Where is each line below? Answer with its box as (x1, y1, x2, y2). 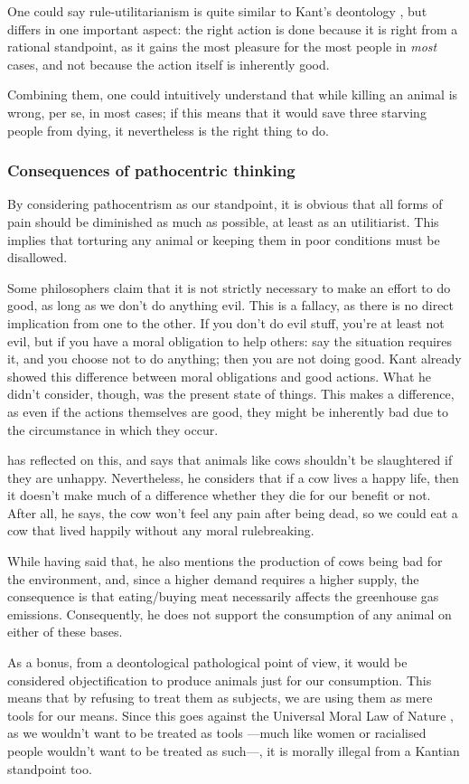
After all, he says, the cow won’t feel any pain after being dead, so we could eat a (7, 503, 458, 522)
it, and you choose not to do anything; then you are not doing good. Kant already (7, 349, 462, 368)
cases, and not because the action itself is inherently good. (7, 54, 330, 73)
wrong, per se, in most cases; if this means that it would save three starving (7, 102, 427, 121)
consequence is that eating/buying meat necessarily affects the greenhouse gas (7, 587, 439, 606)
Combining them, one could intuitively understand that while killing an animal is (7, 85, 458, 104)
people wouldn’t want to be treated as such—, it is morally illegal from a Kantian (7, 741, 460, 760)
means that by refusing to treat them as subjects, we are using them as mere (7, 688, 433, 707)
